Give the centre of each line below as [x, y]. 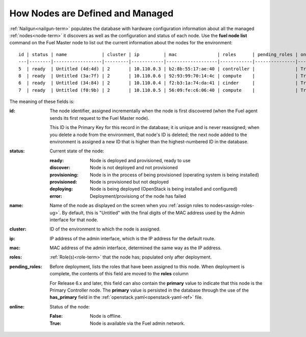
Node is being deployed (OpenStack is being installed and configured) [164, 189]
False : [56, 316]
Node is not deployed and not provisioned [134, 168]
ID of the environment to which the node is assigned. [105, 229]
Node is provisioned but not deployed [130, 182]
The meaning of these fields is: [42, 101]
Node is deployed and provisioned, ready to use [140, 160]
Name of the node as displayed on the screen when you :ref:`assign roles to [129, 205]
